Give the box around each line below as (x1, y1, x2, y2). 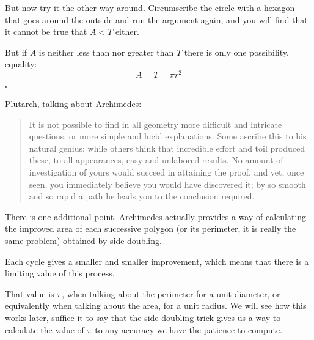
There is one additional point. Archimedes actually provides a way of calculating (5, 210, 307, 223)
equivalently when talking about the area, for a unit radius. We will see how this (5, 299, 307, 312)
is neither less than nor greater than (38, 45, 174, 58)
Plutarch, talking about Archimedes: (5, 97, 142, 110)
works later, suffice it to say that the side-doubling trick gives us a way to (5, 311, 281, 323)
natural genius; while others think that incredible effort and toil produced (29, 141, 305, 154)
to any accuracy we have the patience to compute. (95, 323, 283, 336)
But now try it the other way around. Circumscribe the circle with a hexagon (5, 1, 295, 13)
